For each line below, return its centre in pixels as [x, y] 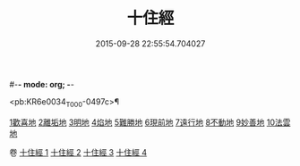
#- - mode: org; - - [42, 84]
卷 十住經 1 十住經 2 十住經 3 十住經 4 [78, 152]
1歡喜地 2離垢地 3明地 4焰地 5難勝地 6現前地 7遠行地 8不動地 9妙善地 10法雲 [150, 122]
